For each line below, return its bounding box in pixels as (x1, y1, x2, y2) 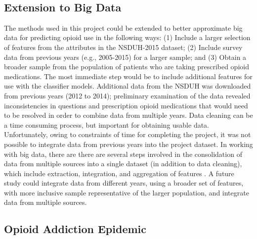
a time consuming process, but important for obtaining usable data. (4, 119, 210, 130)
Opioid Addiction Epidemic (4, 221, 146, 237)
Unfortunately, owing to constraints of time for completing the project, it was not (4, 129, 251, 140)
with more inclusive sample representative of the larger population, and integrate (4, 187, 249, 197)
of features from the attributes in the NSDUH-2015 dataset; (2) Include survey (4, 42, 243, 52)
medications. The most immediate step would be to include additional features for (4, 71, 253, 81)
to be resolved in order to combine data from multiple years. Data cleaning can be (4, 110, 253, 120)
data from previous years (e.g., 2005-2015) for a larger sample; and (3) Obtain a (4, 51, 247, 62)
